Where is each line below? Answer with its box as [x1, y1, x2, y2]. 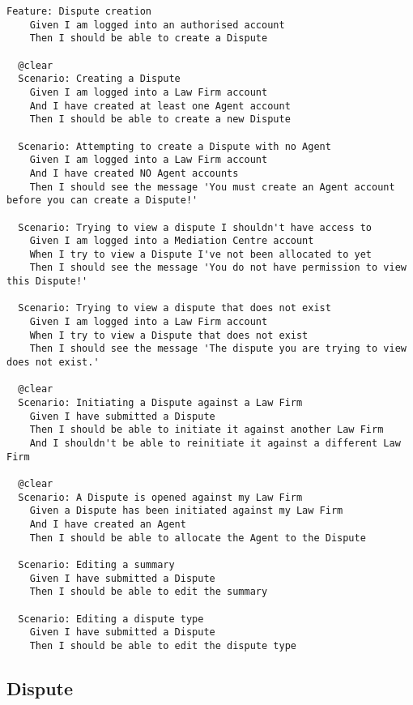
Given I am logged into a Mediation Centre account [29, 235, 314, 247]
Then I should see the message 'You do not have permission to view [29, 262, 407, 274]
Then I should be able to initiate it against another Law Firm [29, 424, 384, 436]
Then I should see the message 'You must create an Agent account [29, 181, 395, 193]
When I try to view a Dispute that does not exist [29, 329, 309, 341]
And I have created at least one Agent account [29, 100, 291, 112]
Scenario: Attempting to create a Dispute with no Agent [18, 140, 331, 152]
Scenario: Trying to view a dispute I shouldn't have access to [18, 221, 373, 233]
